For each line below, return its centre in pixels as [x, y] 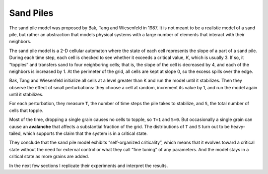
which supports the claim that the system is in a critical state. [85, 133]
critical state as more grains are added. [49, 157]
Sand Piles [31, 13]
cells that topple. [26, 110]
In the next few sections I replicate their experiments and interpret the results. [89, 166]
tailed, [16, 133]
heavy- [238, 126]
